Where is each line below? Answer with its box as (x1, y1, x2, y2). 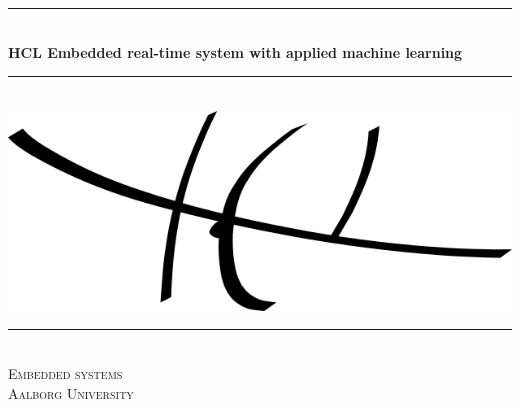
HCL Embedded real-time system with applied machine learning (8, 41, 463, 62)
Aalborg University (8, 382, 134, 403)
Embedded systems (8, 362, 123, 383)
